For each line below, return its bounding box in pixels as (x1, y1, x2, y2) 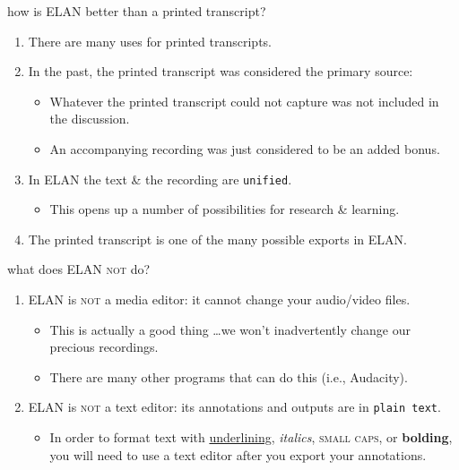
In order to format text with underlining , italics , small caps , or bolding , (49, 428, 453, 447)
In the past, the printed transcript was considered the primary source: (28, 62, 413, 81)
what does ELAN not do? (7, 260, 151, 278)
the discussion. (49, 109, 130, 128)
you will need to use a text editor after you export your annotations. (49, 445, 427, 464)
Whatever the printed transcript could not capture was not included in (49, 91, 439, 110)
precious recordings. (49, 338, 159, 356)
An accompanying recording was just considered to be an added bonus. (49, 139, 440, 158)
